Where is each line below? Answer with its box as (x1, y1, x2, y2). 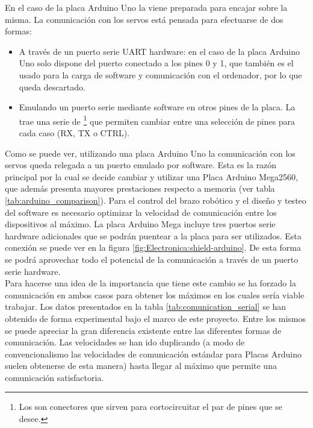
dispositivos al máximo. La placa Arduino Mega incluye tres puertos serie (5, 218, 276, 230)
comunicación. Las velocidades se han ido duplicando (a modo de (5, 336, 245, 348)
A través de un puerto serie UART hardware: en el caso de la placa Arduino (19, 45, 300, 57)
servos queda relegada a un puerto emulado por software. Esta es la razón (5, 159, 277, 171)
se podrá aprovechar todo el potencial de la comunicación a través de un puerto (5, 253, 299, 265)
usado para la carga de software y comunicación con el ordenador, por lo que (19, 68, 302, 81)
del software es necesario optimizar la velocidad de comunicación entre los (5, 206, 277, 218)
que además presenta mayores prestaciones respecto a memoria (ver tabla (5, 182, 275, 195)
